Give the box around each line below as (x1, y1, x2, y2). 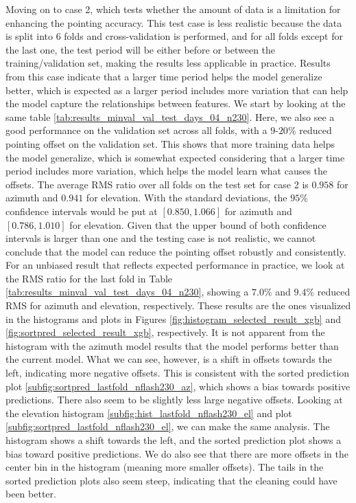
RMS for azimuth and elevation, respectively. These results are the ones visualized (5, 298, 351, 313)
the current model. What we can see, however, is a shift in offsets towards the (5, 352, 332, 366)
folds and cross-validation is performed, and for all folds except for (64, 29, 343, 43)
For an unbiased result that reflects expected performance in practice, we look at (5, 258, 345, 272)
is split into (5, 29, 53, 43)
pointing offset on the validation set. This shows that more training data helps (5, 136, 335, 150)
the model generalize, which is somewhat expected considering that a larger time (5, 150, 345, 164)
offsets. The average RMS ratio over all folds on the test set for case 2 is (5, 177, 309, 191)
